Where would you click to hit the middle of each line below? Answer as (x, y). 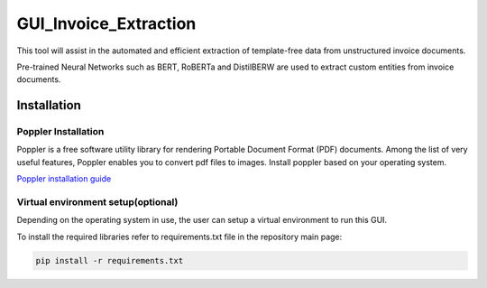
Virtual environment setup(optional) (97, 202)
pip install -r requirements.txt (110, 260)
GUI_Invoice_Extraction (106, 23)
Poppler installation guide (64, 179)
